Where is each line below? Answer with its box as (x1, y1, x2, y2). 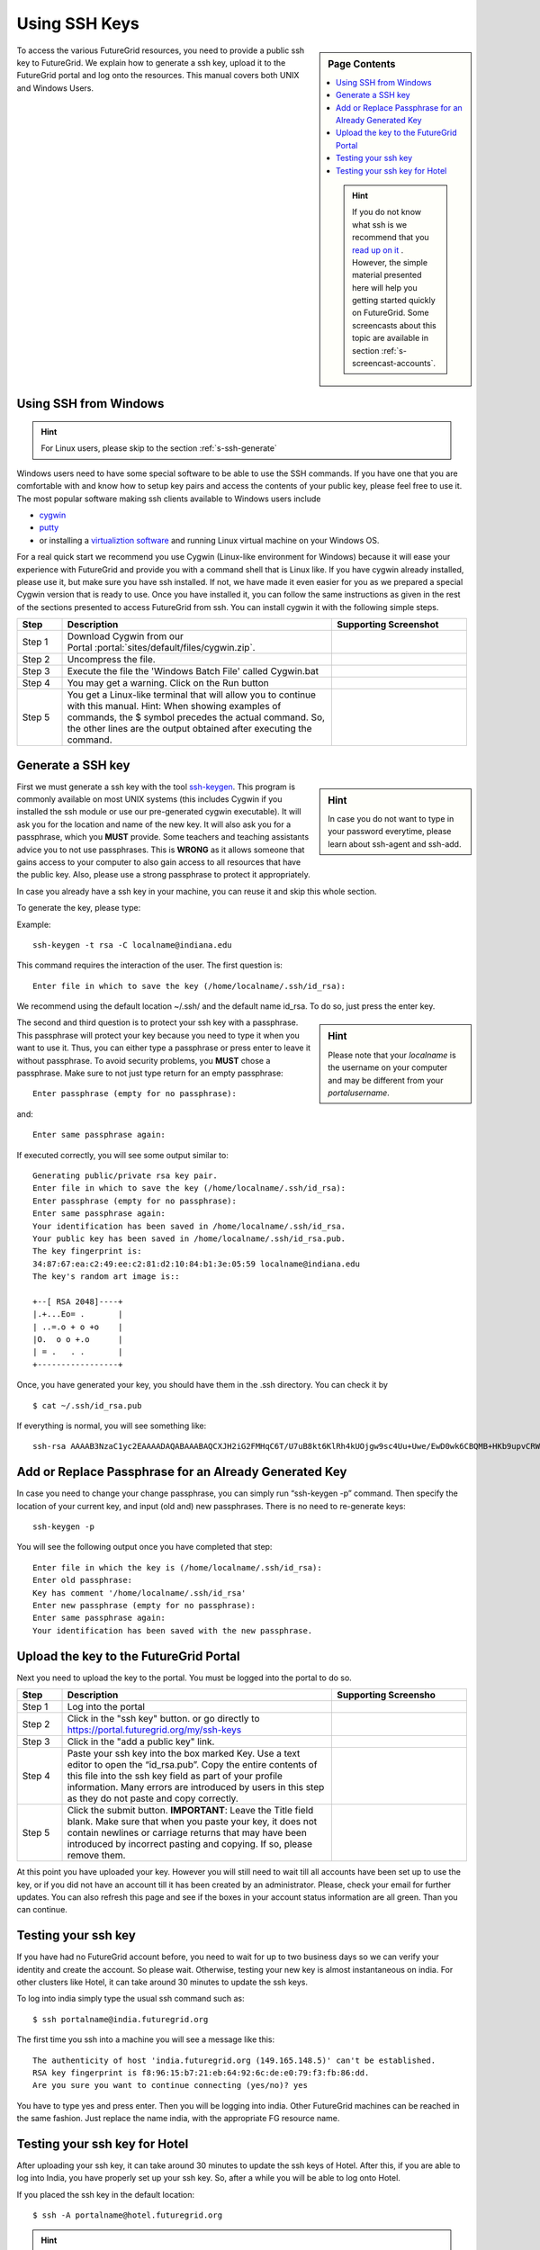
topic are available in (352, 333, 429, 344)
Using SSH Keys (16, 13, 139, 33)
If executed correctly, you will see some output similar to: (16, 1149, 229, 1160)
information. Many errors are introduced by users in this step (67, 1781, 325, 1794)
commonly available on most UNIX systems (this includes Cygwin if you (16, 793, 283, 805)
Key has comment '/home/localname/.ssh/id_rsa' (32, 1588, 247, 1597)
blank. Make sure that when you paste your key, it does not (67, 1815, 318, 1828)
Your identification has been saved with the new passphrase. (32, 1625, 313, 1635)
